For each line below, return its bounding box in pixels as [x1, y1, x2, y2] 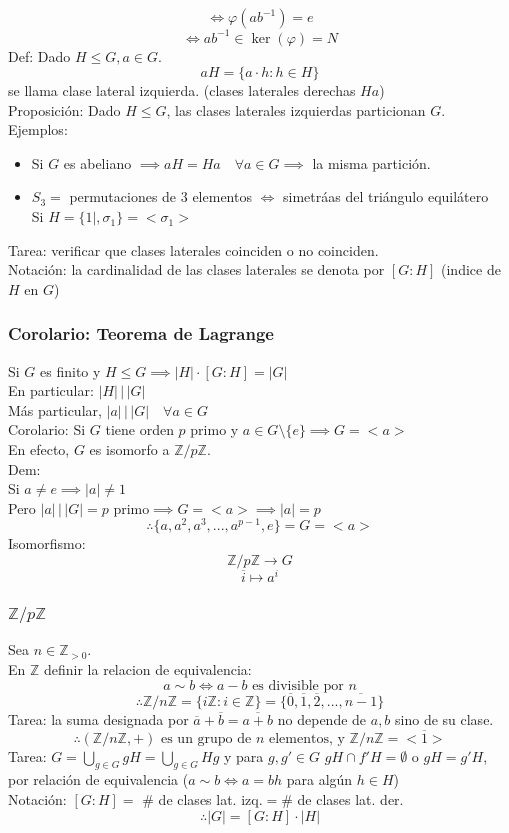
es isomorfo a [89, 439, 170, 460]
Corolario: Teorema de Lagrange [8, 321, 274, 346]
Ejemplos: [8, 119, 68, 140]
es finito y [40, 360, 101, 381]
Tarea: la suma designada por [8, 708, 189, 729]
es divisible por [252, 678, 344, 693]
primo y [190, 419, 239, 440]
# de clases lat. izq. [142, 789, 263, 810]
